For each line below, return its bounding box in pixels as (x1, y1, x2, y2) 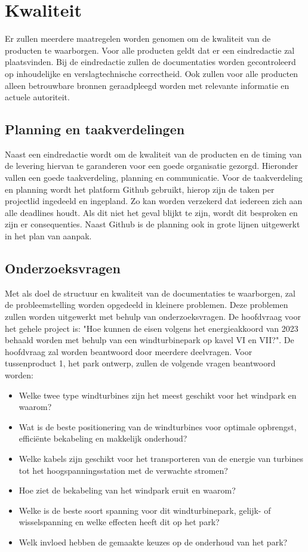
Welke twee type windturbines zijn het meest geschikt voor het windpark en (19, 388, 297, 401)
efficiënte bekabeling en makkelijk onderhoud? (19, 432, 187, 445)
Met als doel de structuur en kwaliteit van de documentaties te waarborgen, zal (5, 286, 295, 299)
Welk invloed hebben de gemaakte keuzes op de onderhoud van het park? (19, 535, 288, 548)
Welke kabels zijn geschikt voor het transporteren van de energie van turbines (19, 452, 303, 464)
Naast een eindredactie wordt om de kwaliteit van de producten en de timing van (5, 147, 302, 160)
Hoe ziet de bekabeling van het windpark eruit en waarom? (19, 484, 236, 497)
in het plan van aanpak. (5, 230, 92, 242)
